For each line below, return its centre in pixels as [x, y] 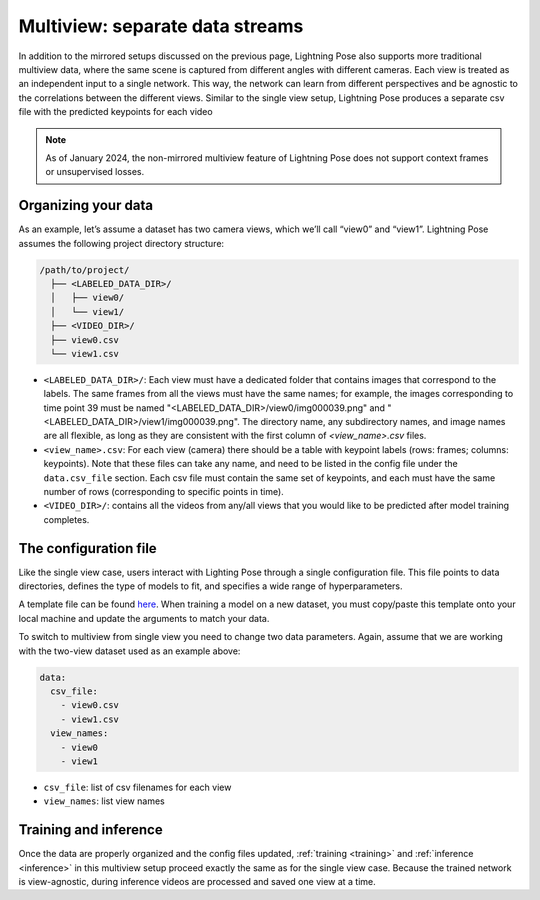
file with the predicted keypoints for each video [116, 112]
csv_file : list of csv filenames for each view [137, 787]
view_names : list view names [104, 801]
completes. [66, 519]
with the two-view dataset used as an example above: [129, 651]
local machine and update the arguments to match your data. [144, 618]
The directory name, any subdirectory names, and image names [373, 422]
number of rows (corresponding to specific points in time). [163, 492]
